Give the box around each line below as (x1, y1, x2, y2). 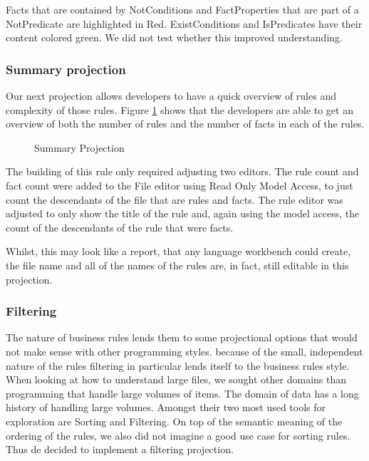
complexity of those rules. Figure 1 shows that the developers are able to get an (6, 102, 353, 117)
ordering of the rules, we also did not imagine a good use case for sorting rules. (6, 428, 350, 442)
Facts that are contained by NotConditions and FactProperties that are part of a (6, 2, 359, 16)
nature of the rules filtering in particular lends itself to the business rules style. (6, 358, 350, 373)
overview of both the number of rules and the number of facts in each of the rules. (6, 116, 365, 131)
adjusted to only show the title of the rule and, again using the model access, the (6, 206, 360, 221)
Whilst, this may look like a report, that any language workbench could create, (6, 244, 351, 259)
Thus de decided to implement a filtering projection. (6, 442, 234, 457)
